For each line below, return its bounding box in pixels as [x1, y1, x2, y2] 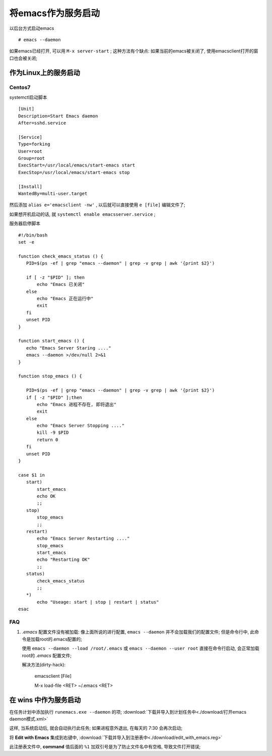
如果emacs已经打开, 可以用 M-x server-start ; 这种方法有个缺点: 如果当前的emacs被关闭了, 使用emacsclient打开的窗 [9, 48, 258, 54]
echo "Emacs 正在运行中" [37, 296, 94, 302]
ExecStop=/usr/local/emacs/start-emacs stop [18, 169, 130, 175]
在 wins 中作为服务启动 [9, 695, 81, 704]
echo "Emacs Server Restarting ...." [37, 536, 130, 542]
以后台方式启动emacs [9, 25, 54, 31]
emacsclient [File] [34, 673, 72, 679]
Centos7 [9, 84, 31, 91]
